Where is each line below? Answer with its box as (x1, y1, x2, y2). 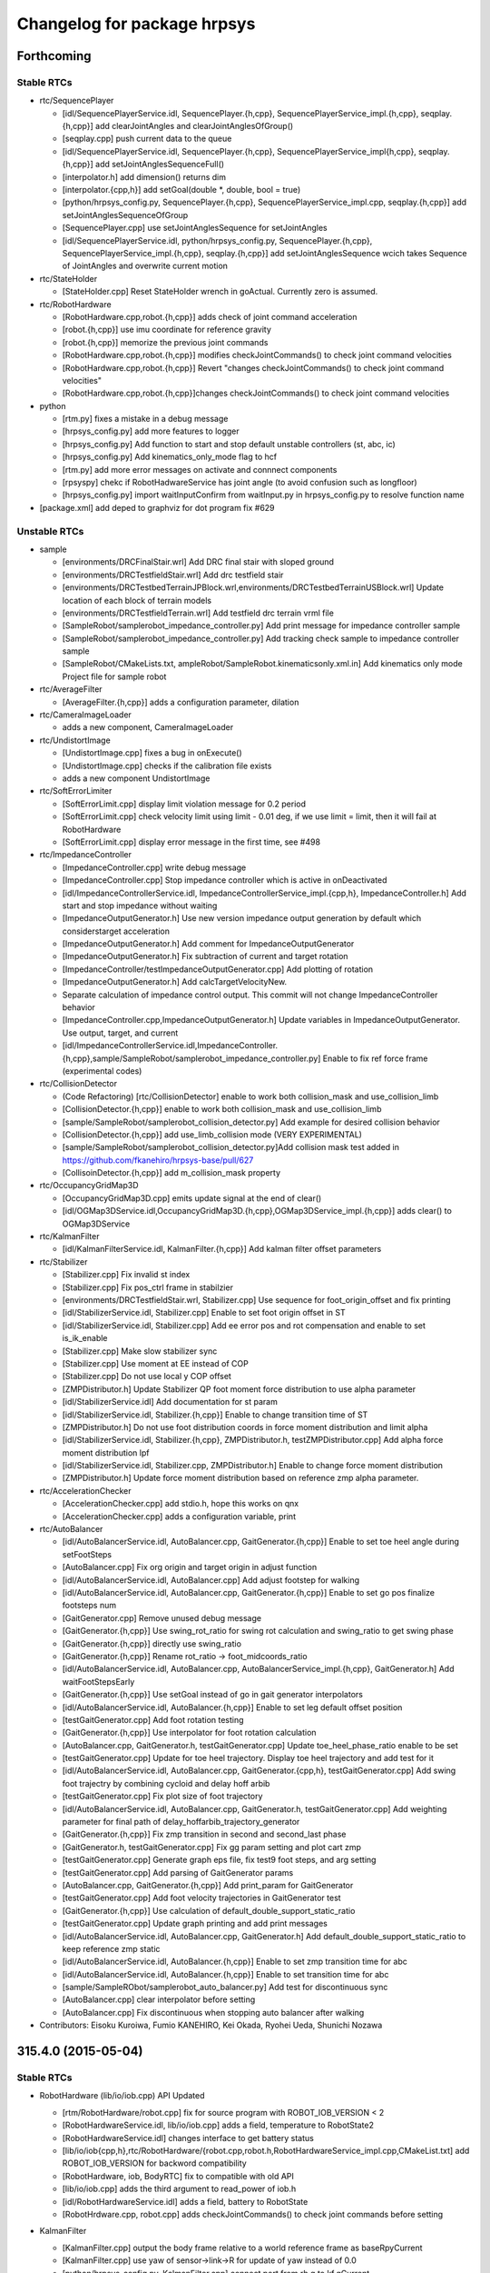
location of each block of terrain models (62, 595, 212, 606)
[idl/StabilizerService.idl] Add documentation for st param (62, 1397, 279, 1407)
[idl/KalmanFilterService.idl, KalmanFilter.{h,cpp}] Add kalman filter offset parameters (62, 1244, 382, 1255)
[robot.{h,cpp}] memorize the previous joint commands (62, 336, 269, 347)
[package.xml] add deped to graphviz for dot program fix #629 (39, 502, 276, 513)
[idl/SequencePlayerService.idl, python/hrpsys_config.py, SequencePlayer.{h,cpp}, (62, 235, 373, 245)
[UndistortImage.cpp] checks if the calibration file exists (62, 760, 272, 771)
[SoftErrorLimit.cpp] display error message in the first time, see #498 (62, 836, 321, 847)
